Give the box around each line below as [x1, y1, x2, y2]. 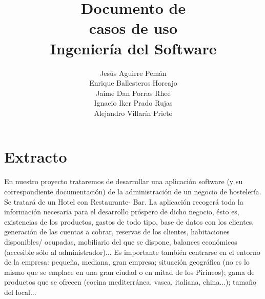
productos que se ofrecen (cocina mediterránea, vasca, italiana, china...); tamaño [4, 276, 256, 287]
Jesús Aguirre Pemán [100, 67, 167, 78]
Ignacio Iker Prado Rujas [94, 97, 173, 108]
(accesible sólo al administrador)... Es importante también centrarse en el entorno [4, 246, 260, 257]
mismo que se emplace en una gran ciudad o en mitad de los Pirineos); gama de [4, 266, 255, 277]
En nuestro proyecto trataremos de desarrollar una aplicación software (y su [4, 176, 243, 187]
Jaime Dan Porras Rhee [96, 87, 171, 98]
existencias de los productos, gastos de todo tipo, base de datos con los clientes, [4, 216, 254, 227]
